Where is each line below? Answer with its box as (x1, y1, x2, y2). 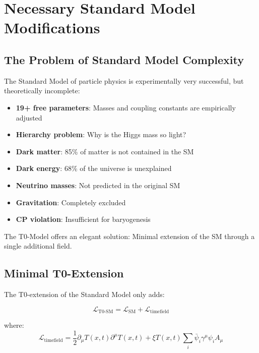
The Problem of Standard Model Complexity (4, 51, 244, 67)
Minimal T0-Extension (4, 265, 124, 281)
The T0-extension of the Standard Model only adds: (4, 289, 165, 300)
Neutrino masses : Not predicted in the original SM (16, 180, 180, 190)
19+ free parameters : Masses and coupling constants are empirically (16, 102, 236, 112)
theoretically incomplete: (4, 85, 80, 96)
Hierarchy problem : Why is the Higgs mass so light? (16, 129, 186, 140)
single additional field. (4, 241, 72, 251)
